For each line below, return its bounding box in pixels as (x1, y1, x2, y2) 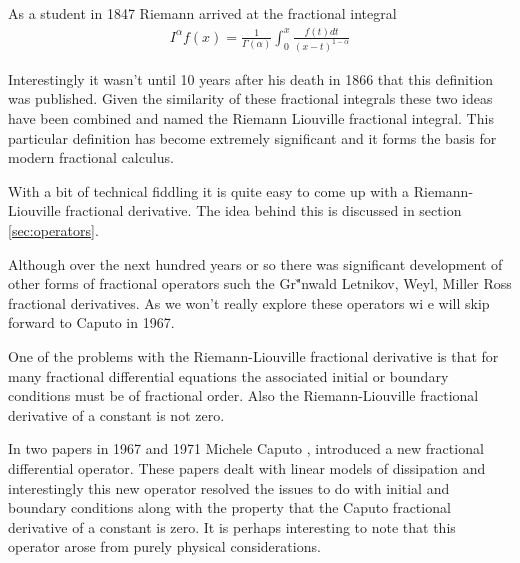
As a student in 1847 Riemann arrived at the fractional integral (8, 3, 397, 23)
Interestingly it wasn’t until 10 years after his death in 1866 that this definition (8, 68, 494, 89)
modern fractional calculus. (8, 147, 174, 168)
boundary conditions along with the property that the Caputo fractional (8, 497, 451, 518)
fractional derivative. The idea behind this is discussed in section (65, 200, 462, 221)
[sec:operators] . (8, 219, 99, 240)
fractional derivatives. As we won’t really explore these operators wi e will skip (8, 292, 490, 313)
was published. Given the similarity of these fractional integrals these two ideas (8, 88, 493, 109)
